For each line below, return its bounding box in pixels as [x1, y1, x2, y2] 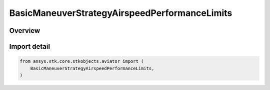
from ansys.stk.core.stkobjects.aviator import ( [19, 59, 144, 64]
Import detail [9, 42, 50, 51]
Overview [9, 26, 40, 35]
